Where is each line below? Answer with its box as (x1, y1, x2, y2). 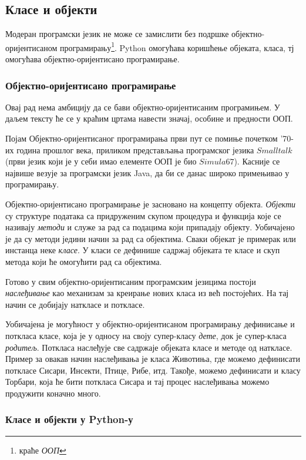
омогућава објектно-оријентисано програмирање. (5, 53, 180, 65)
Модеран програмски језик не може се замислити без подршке (5, 28, 229, 40)
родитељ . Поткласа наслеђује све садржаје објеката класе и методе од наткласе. (5, 341, 292, 353)
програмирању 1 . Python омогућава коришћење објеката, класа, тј (60, 39, 294, 53)
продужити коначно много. (5, 387, 101, 399)
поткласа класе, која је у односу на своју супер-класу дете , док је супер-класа (5, 329, 287, 341)
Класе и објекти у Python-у (5, 412, 133, 427)
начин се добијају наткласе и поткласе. (5, 298, 145, 310)
